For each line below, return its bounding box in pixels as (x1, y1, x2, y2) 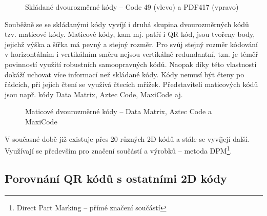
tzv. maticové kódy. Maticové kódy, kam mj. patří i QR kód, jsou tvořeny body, (5, 29, 255, 39)
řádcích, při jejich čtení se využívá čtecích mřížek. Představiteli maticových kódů (5, 79, 258, 90)
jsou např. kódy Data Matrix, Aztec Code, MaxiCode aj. (5, 89, 183, 99)
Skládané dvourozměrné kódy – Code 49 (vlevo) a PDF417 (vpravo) (25, 2, 239, 12)
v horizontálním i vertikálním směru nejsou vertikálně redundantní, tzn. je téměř (5, 49, 258, 59)
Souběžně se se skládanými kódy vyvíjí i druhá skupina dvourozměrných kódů (5, 18, 249, 29)
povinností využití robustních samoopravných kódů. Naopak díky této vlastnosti (5, 58, 257, 69)
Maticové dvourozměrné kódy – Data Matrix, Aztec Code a (25, 106, 212, 117)
